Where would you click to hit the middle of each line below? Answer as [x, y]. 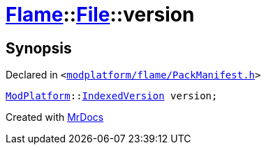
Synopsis [39, 48]
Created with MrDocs [55, 117]
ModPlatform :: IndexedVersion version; [112, 96]
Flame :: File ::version [100, 15]
